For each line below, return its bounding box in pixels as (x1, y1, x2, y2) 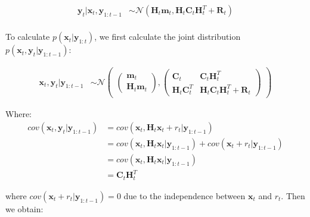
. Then (281, 189, 305, 202)
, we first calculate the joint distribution (94, 30, 241, 43)
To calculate (5, 30, 50, 43)
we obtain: (5, 202, 44, 215)
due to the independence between (123, 189, 246, 202)
